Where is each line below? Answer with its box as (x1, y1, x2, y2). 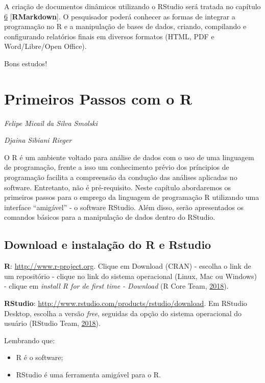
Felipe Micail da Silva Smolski (4, 117, 98, 128)
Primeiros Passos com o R (4, 88, 192, 109)
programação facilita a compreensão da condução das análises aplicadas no (4, 172, 237, 183)
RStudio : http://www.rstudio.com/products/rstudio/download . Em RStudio (4, 298, 247, 309)
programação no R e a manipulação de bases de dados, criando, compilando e (4, 21, 247, 32)
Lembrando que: (4, 335, 55, 345)
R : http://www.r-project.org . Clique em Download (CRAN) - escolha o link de (4, 261, 251, 271)
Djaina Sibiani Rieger (4, 135, 72, 145)
